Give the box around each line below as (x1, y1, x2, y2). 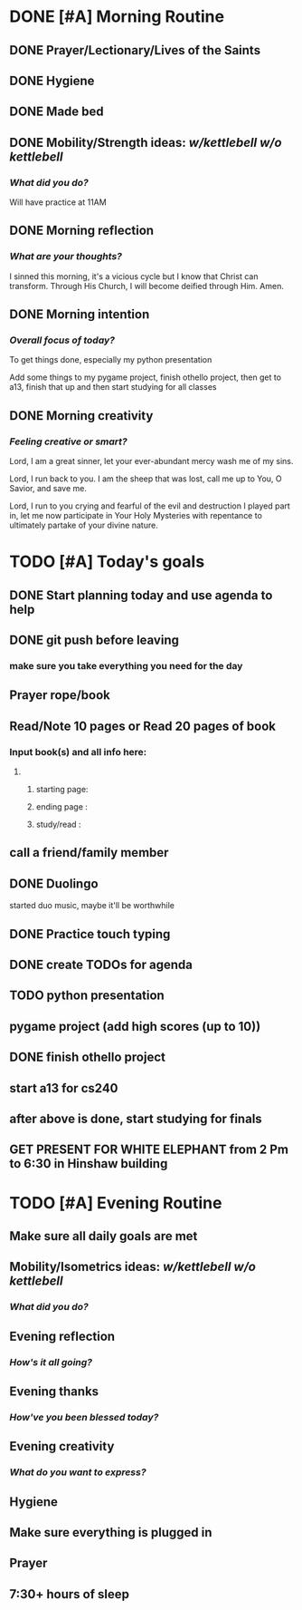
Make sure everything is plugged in (9, 1525, 212, 1540)
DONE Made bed (9, 104, 104, 120)
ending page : (35, 801, 89, 812)
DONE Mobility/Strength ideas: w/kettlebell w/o (9, 134, 282, 150)
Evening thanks (9, 1384, 99, 1399)
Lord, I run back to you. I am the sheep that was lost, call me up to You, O (9, 473, 282, 484)
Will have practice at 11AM (9, 197, 107, 208)
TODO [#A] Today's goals (9, 551, 205, 572)
